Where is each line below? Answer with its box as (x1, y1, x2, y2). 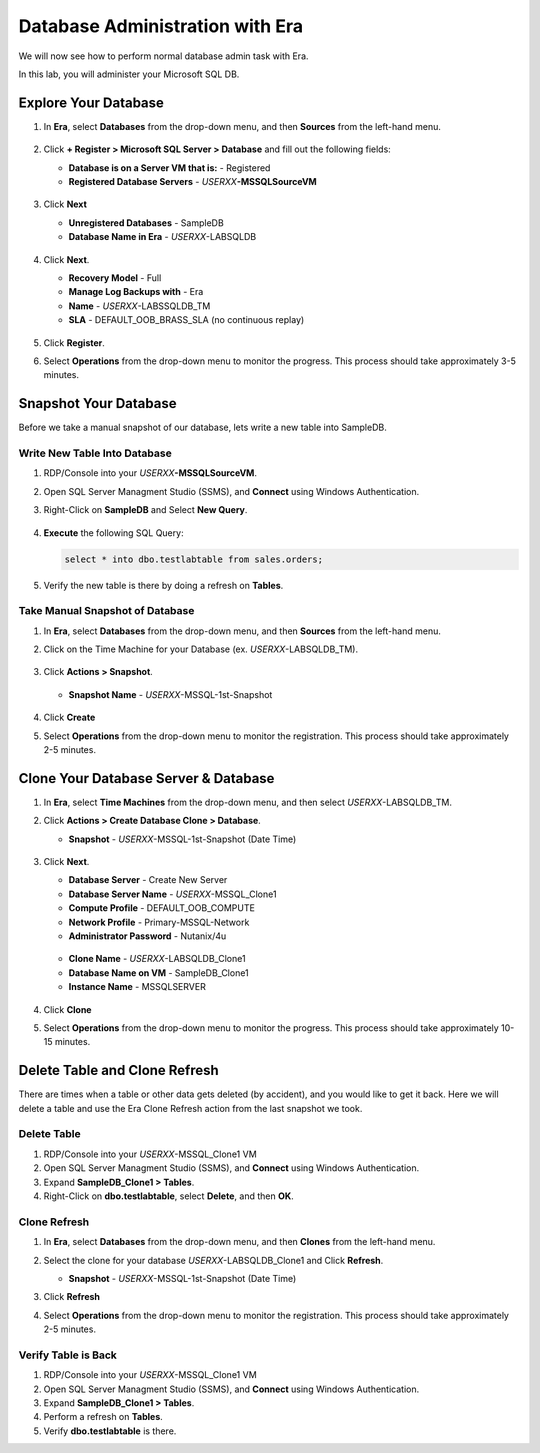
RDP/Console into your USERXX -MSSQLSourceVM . (43, 467, 257, 479)
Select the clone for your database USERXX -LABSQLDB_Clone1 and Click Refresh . (43, 1254, 384, 1266)
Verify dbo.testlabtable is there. (43, 1425, 177, 1437)
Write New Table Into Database (18, 446, 172, 460)
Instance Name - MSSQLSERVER (68, 981, 207, 993)
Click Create (43, 711, 96, 724)
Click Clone (43, 1003, 92, 1015)
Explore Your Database (18, 94, 165, 111)
